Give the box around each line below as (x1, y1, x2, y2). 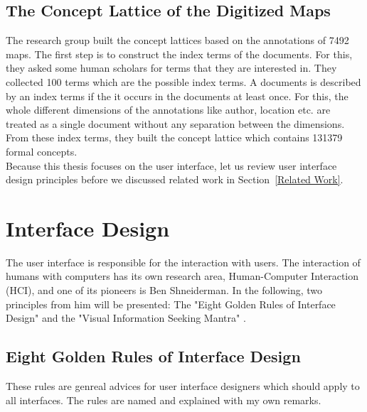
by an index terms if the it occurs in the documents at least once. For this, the (6, 88, 349, 103)
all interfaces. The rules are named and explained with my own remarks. (6, 392, 321, 407)
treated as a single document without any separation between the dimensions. (6, 116, 345, 131)
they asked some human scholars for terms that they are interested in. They (6, 60, 337, 75)
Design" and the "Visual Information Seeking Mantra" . (6, 310, 246, 325)
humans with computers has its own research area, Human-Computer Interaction (6, 269, 359, 283)
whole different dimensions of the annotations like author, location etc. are (6, 102, 331, 117)
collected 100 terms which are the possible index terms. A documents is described (6, 74, 361, 89)
